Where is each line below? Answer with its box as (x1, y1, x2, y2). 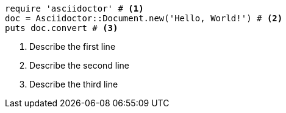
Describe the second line (29, 60, 130, 70)
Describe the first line (29, 41, 116, 52)
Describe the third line (29, 79, 118, 89)
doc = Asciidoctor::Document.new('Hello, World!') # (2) (5, 13, 283, 23)
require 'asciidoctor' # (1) (5, 4, 144, 13)
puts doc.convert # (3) (5, 23, 118, 33)
